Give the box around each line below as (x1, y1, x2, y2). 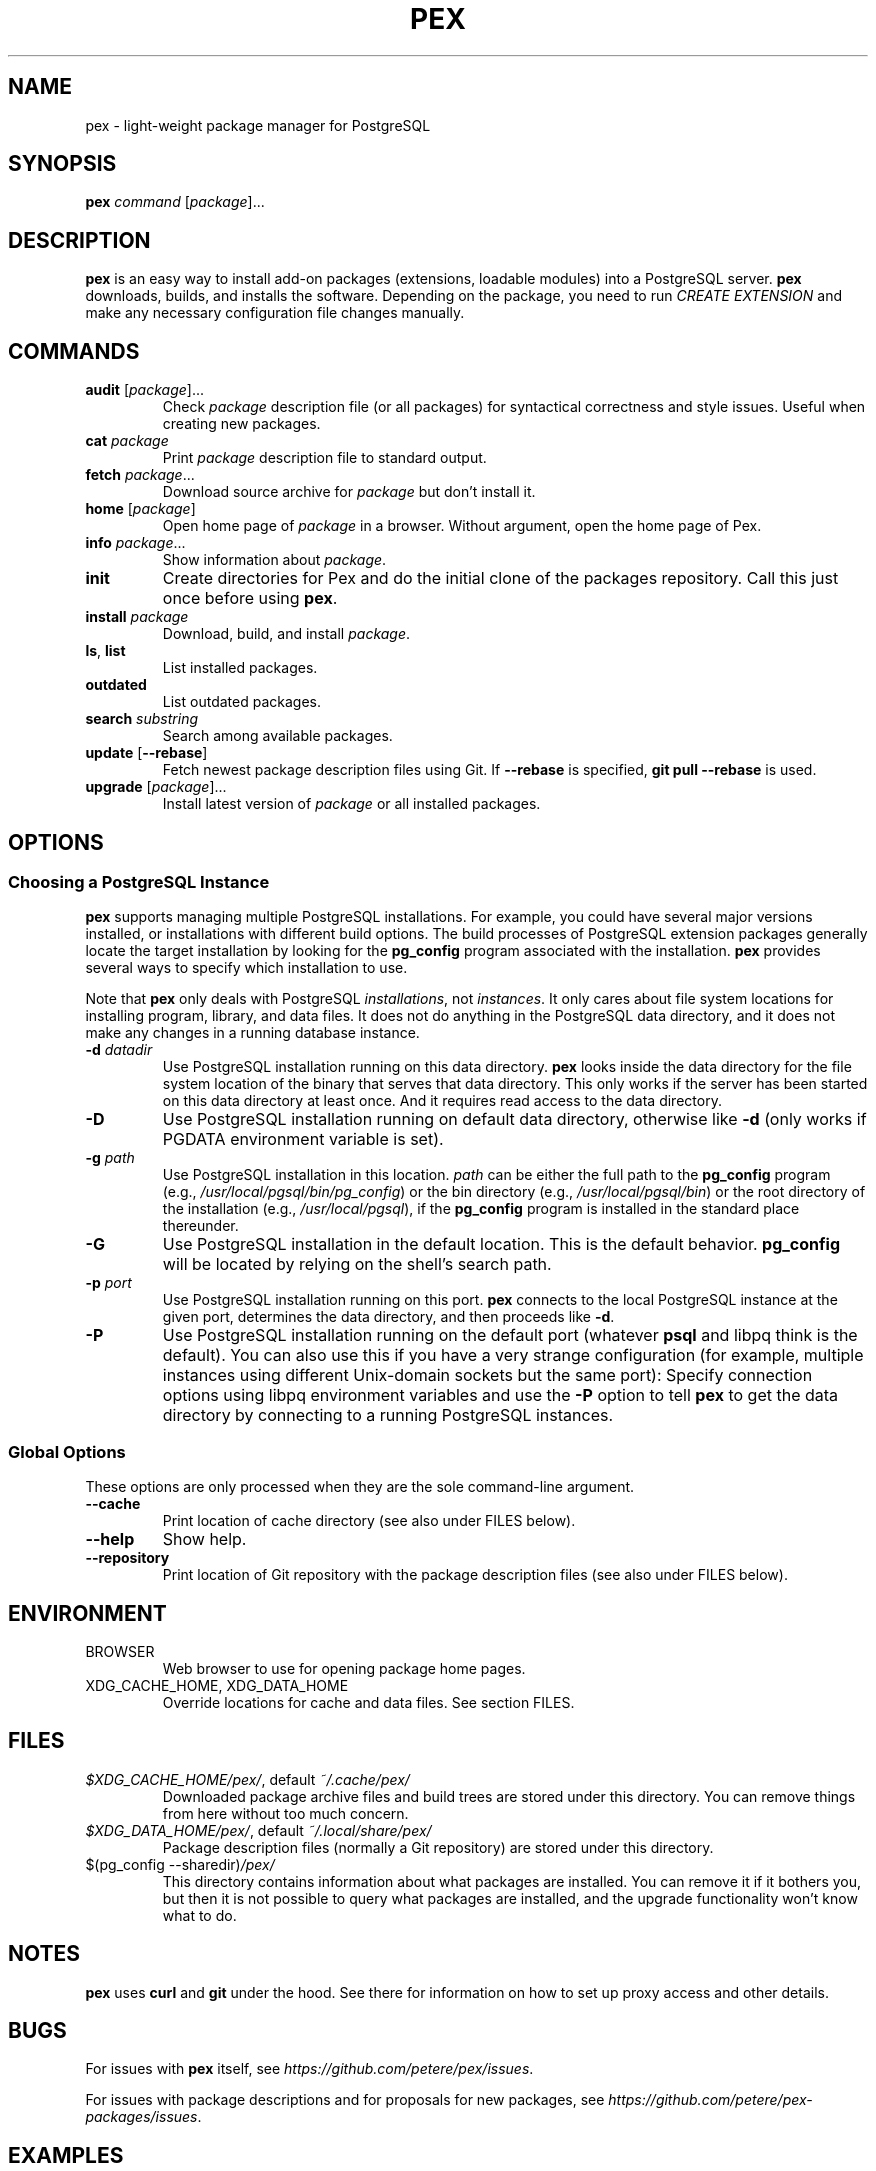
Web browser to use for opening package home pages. (162, 1659, 526, 1677)
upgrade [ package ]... (85, 778, 227, 796)
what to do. (162, 1906, 237, 1924)
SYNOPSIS (8, 151, 117, 177)
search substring (85, 710, 198, 728)
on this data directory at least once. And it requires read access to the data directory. (162, 1092, 722, 1110)
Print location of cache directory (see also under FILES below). (162, 1512, 576, 1530)
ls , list (85, 642, 126, 660)
